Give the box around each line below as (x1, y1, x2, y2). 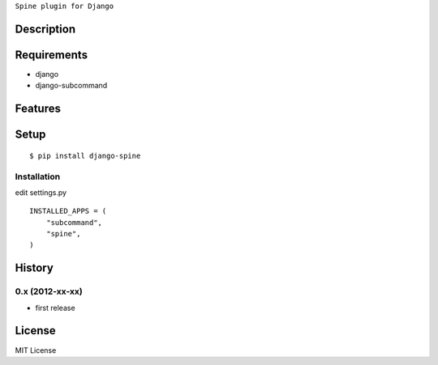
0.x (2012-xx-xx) (15, 286, 83, 297)
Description (15, 22, 76, 36)
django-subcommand (35, 81, 108, 91)
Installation (15, 171, 61, 182)
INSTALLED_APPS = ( (29, 206, 107, 216)
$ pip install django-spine (29, 151, 141, 160)
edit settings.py (15, 187, 67, 197)
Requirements (15, 48, 88, 62)
